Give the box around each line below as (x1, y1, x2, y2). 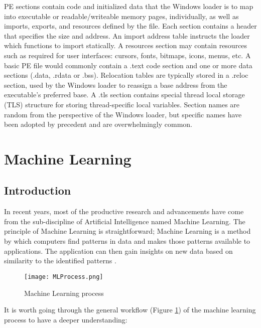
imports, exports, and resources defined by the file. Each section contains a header (4, 21, 257, 31)
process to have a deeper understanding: (4, 314, 127, 324)
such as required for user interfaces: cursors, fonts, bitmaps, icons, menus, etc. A (4, 50, 251, 60)
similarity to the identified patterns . (4, 255, 116, 266)
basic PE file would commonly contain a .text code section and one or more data (4, 60, 252, 70)
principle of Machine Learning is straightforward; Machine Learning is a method (4, 226, 251, 236)
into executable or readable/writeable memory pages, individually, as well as (4, 11, 239, 21)
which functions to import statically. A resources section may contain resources (4, 40, 247, 51)
